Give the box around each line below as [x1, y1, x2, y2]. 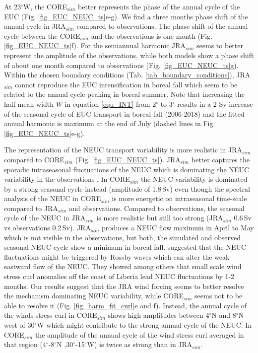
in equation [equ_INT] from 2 [64, 98, 156, 109]
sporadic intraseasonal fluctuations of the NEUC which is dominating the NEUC [4, 164, 249, 174]
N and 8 [211, 310, 236, 320]
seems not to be [194, 290, 243, 301]
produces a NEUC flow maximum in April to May [101, 222, 254, 233]
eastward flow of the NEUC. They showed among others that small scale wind [4, 261, 242, 272]
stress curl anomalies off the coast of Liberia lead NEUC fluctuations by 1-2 [4, 271, 235, 282]
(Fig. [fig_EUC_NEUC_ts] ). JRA [75, 154, 181, 164]
